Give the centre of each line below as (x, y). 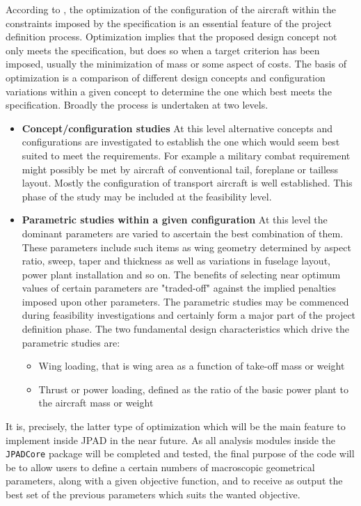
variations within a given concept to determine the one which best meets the (169, 91)
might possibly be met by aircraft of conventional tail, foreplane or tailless (180, 169)
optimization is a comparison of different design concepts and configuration (166, 77)
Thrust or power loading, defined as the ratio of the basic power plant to (193, 389)
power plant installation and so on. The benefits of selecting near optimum (181, 274)
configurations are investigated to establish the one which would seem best (181, 142)
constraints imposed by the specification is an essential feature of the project (169, 23)
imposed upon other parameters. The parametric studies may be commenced (185, 301)
